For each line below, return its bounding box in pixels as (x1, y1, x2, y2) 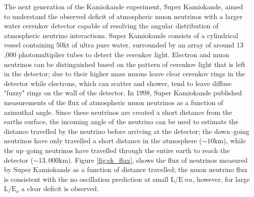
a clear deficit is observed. (21, 183, 99, 194)
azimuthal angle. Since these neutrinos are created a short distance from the (4, 107, 232, 117)
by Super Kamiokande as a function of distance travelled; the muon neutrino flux (4, 164, 248, 175)
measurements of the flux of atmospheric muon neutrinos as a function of (4, 97, 224, 107)
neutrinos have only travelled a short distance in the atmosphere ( (4, 135, 202, 146)
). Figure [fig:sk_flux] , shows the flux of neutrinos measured (68, 154, 248, 165)
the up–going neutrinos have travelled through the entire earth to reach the (4, 145, 230, 155)
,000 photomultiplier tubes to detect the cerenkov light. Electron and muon (4, 49, 230, 59)
